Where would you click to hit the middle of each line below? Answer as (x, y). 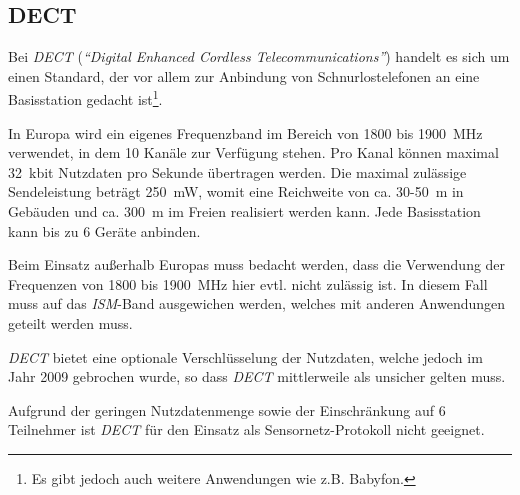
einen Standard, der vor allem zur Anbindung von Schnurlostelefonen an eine (244, 75)
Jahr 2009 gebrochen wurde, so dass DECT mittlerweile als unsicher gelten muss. (257, 376)
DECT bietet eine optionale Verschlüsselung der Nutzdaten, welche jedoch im (245, 356)
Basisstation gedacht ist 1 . (85, 98)
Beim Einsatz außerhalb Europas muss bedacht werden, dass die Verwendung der (257, 264)
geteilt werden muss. (70, 322)
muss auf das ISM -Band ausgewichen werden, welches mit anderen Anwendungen (257, 303)
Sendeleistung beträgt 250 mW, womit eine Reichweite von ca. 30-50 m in (236, 191)
